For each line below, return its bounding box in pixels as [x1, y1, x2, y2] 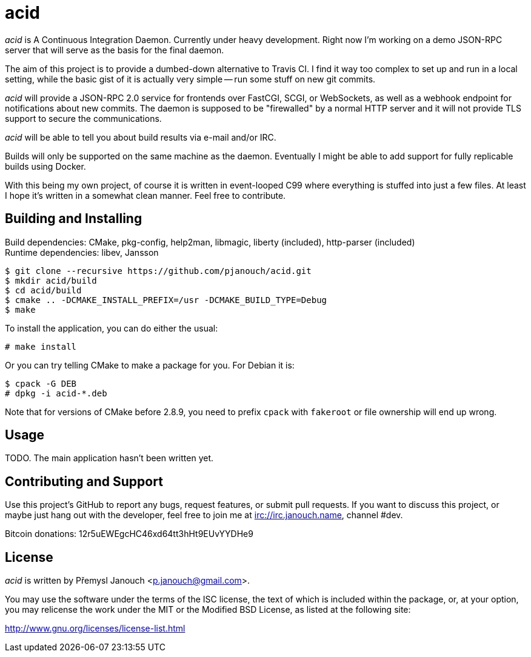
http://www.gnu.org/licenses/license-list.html [5, 623, 185, 634]
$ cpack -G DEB [5, 378, 77, 389]
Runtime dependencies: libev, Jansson [5, 247, 159, 258]
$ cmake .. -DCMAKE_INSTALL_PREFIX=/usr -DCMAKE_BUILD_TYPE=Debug [5, 295, 327, 305]
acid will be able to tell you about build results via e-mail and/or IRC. [5, 132, 276, 142]
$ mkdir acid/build [5, 275, 97, 285]
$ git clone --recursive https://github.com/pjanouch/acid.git [5, 265, 312, 276]
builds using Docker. [5, 161, 86, 172]
